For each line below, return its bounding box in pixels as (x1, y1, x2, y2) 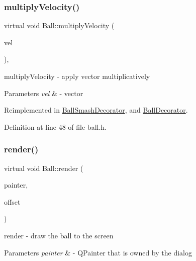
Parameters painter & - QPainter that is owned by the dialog (4, 247, 192, 257)
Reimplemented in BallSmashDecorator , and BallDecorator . (4, 105, 188, 115)
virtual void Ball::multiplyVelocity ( (4, 20, 115, 31)
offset (4, 196, 21, 207)
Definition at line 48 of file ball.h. (4, 121, 107, 132)
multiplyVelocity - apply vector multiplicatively (4, 71, 150, 81)
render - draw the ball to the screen (4, 230, 114, 240)
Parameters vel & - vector (4, 88, 83, 98)
